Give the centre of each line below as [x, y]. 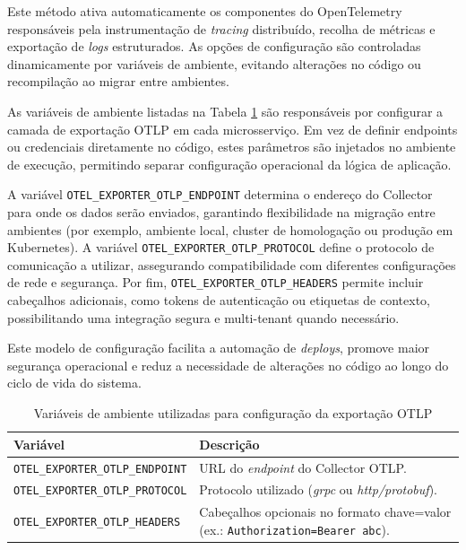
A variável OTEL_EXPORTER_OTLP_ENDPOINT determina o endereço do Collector [220, 194]
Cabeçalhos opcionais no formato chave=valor [325, 512]
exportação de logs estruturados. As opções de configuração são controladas [214, 46]
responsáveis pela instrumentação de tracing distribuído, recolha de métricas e [221, 28]
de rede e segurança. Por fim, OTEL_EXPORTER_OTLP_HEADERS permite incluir [216, 282]
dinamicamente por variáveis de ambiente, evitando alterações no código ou [214, 63]
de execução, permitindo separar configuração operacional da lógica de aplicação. [229, 164]
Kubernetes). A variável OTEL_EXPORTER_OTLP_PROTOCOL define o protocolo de [221, 247]
